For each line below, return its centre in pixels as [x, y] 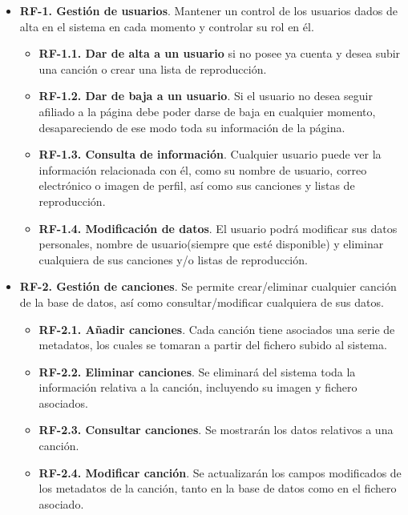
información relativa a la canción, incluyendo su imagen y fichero [198, 387]
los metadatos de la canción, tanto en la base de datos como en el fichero [218, 488]
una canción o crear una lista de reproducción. [153, 68]
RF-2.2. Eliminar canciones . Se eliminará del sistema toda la [197, 371]
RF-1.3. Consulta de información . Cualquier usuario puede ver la [210, 154]
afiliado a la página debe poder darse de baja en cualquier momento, [207, 111]
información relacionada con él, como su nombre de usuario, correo [203, 169]
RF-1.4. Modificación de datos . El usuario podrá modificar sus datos [218, 228]
